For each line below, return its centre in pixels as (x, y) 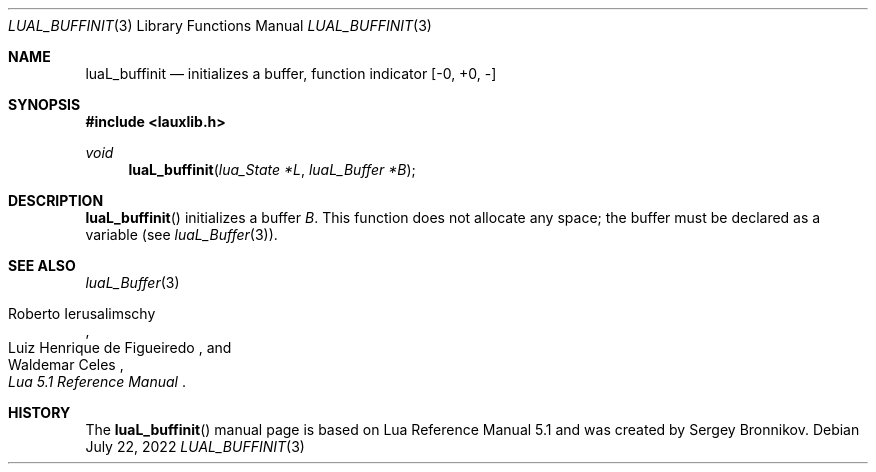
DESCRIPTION (56, 200)
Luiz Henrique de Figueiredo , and (120, 347)
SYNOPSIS (44, 104)
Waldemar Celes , (66, 364)
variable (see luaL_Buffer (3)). (181, 234)
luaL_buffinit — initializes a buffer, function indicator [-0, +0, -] (291, 73)
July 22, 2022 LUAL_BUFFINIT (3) (195, 446)
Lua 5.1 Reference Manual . (97, 381)
